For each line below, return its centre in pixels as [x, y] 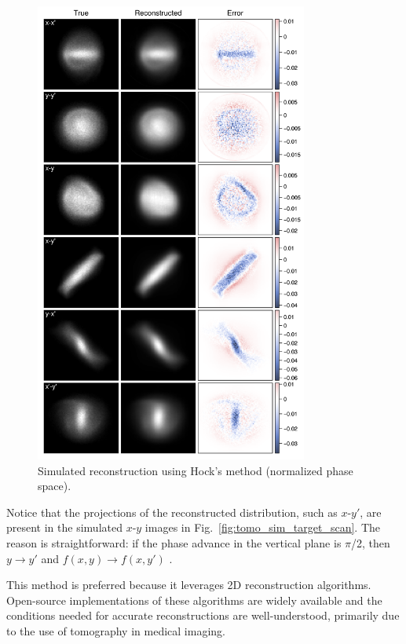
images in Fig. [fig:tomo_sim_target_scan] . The [262, 527]
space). [55, 486]
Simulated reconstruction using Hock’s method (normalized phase [196, 470]
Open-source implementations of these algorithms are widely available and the [194, 600]
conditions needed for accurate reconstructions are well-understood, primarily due [203, 615]
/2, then [371, 542]
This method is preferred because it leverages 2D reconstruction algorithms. [189, 585]
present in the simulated [64, 527]
